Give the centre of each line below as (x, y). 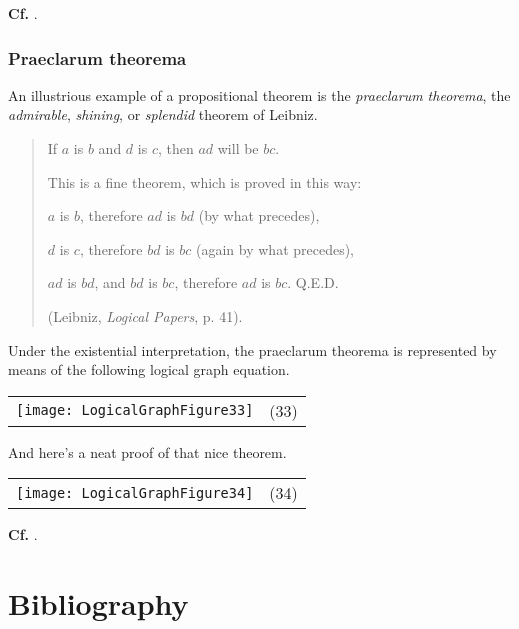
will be (238, 148)
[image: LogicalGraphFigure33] (135, 410)
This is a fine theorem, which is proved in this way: (204, 181)
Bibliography (98, 603)
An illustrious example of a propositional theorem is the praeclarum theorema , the (259, 94)
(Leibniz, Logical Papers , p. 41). (145, 315)
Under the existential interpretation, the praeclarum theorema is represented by (252, 349)
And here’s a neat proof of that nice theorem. (147, 451)
